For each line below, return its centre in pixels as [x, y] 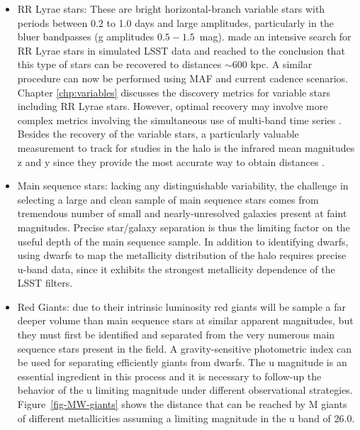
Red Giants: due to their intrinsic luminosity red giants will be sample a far [182, 306]
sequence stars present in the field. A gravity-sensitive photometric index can [184, 348]
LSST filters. [45, 283]
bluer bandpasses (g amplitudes [86, 37]
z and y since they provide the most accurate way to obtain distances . [171, 161]
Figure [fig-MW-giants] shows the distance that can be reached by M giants [182, 404]
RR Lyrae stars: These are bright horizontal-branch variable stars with [171, 9]
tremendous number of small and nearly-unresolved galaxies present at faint [182, 213]
